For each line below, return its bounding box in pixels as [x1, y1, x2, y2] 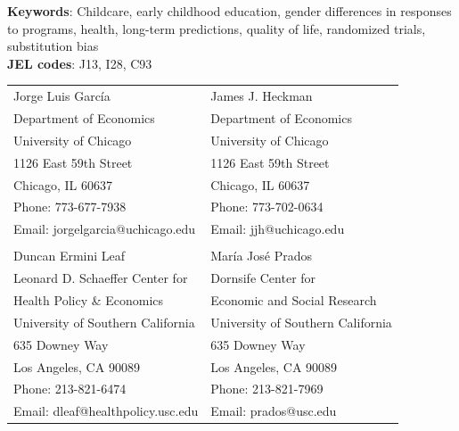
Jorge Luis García [13, 87, 111, 105]
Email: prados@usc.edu [210, 402, 337, 420]
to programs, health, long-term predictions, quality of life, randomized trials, [7, 19, 426, 37]
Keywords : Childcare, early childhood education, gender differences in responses [7, 2, 452, 20]
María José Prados [210, 246, 313, 265]
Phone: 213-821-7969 [210, 379, 324, 398]
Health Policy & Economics [13, 290, 164, 309]
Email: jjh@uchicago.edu [210, 220, 345, 238]
